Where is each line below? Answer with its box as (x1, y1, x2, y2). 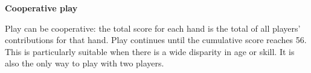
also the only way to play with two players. (5, 57, 164, 69)
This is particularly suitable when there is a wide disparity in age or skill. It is (5, 45, 295, 57)
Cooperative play (5, 2, 78, 14)
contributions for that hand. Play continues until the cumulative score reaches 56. (5, 34, 307, 46)
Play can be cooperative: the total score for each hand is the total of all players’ (5, 22, 301, 34)
